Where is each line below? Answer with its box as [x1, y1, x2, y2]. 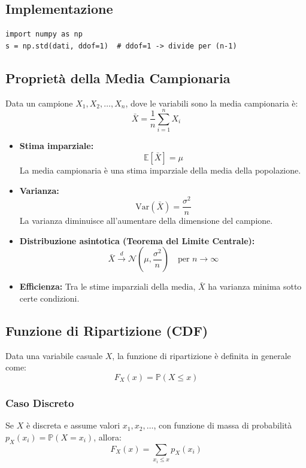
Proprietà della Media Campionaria [5, 68, 231, 87]
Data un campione [5, 96, 73, 109]
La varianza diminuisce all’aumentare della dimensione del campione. [19, 214, 273, 227]
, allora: [93, 430, 122, 443]
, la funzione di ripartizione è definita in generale [112, 349, 291, 361]
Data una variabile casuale [5, 349, 103, 361]
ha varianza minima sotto [208, 280, 302, 293]
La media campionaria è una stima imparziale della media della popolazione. [19, 163, 301, 176]
